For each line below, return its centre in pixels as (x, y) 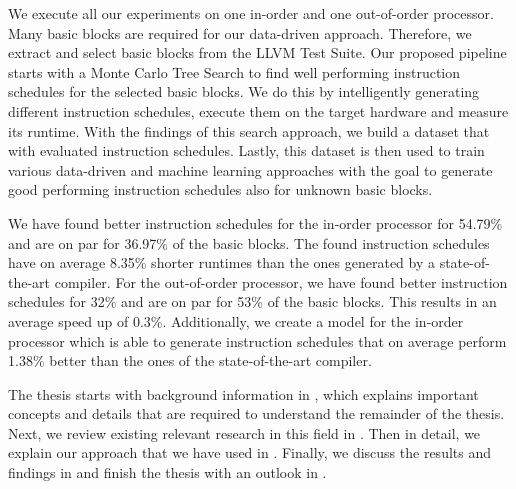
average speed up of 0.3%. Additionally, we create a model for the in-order (236, 320)
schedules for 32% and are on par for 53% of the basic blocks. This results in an (252, 301)
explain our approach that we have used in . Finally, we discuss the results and (249, 452)
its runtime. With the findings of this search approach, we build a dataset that (249, 130)
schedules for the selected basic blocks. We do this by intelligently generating (244, 91)
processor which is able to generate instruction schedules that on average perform (257, 340)
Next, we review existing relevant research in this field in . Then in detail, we (244, 432)
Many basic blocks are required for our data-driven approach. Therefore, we (240, 32)
